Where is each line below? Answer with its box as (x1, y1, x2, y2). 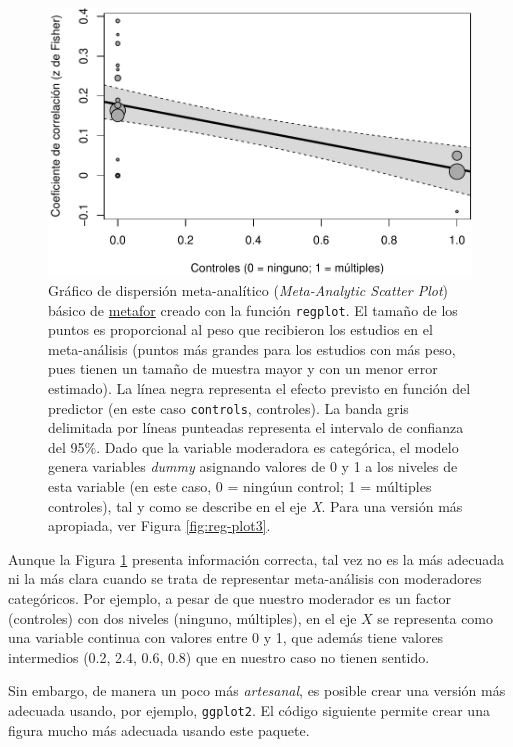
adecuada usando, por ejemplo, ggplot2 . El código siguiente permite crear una (8, 700, 490, 721)
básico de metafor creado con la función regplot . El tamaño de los (48, 299, 458, 320)
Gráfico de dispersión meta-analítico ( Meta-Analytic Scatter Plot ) (48, 280, 448, 301)
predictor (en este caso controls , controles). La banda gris (48, 397, 409, 418)
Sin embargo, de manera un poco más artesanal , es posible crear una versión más (8, 680, 506, 701)
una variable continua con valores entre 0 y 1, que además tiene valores (8, 627, 444, 648)
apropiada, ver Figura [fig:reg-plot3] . (48, 515, 271, 536)
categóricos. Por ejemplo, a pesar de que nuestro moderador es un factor (8, 588, 451, 609)
